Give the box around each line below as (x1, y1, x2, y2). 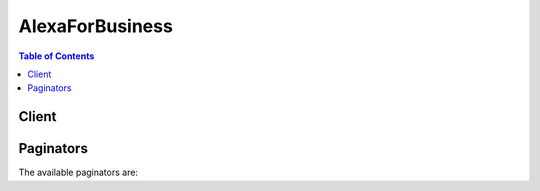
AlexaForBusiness (18, 15, 174, 37)
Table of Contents (18, 50, 95, 62)
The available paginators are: (18, 166, 139, 179)
